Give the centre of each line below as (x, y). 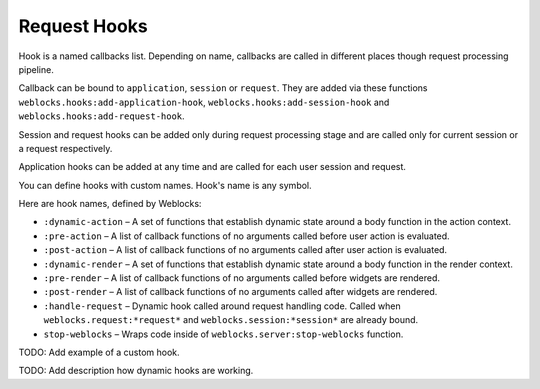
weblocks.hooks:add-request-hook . (101, 116)
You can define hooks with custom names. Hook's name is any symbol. (165, 185)
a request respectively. (65, 148)
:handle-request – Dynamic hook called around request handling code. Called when (222, 306)
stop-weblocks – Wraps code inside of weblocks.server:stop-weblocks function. (223, 334)
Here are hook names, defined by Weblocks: (110, 204)
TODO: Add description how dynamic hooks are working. (136, 371)
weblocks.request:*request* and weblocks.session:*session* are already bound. (231, 320)
